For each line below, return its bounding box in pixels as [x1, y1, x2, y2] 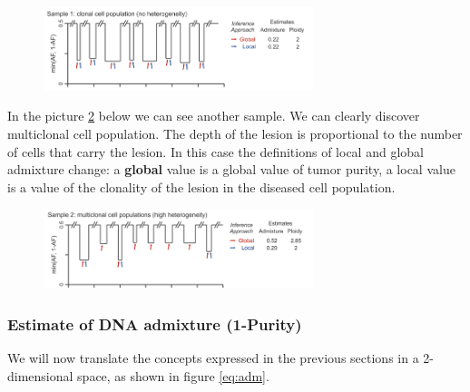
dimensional [7, 366, 73, 385]
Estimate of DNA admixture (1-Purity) [7, 312, 302, 335]
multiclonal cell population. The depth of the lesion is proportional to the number [7, 124, 463, 143]
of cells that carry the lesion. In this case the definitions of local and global [7, 142, 424, 161]
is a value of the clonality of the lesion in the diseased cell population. [7, 177, 396, 196]
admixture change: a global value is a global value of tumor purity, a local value [7, 160, 455, 179]
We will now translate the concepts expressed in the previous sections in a [7, 348, 419, 367]
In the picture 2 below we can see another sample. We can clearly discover [7, 106, 420, 125]
